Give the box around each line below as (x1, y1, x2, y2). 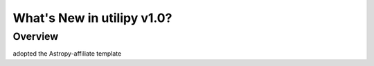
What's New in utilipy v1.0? (12, 10, 172, 25)
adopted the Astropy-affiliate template (12, 49, 122, 58)
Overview (12, 30, 59, 43)
